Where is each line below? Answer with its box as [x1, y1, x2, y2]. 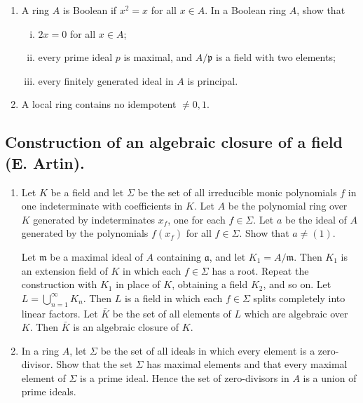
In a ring [21, 343, 60, 357]
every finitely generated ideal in [38, 73, 174, 88]
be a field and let [50, 184, 124, 199]
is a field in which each [124, 290, 223, 305]
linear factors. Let [21, 306, 98, 320]
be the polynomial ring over [228, 198, 348, 213]
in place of [116, 277, 160, 292]
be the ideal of [285, 212, 347, 226]
